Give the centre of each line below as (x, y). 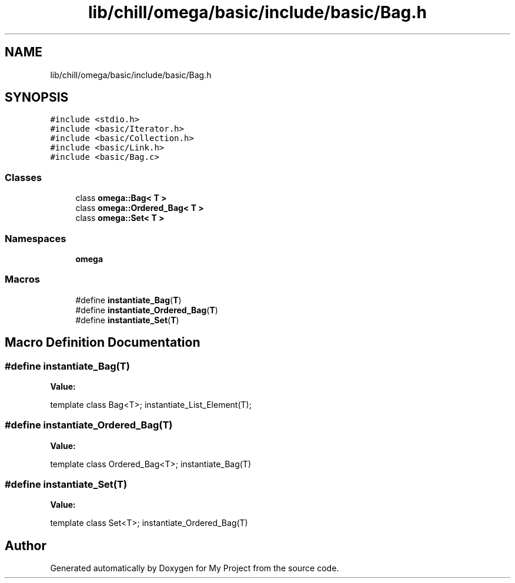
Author (26, 545)
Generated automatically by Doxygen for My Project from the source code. (195, 568)
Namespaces (36, 238)
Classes (24, 177)
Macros (22, 279)
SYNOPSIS (37, 98)
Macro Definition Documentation (103, 343)
